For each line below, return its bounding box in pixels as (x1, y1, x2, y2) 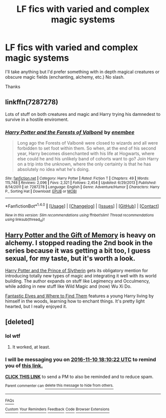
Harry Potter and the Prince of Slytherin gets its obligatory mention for (5, 267, 148, 273)
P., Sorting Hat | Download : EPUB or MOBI (5, 189, 77, 194)
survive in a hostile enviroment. (5, 116, 69, 122)
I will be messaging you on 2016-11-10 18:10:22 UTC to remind (5, 356, 157, 363)
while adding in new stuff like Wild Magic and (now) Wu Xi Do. (5, 283, 132, 289)
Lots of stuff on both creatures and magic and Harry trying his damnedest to (5, 111, 161, 117)
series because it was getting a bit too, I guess (5, 247, 151, 255)
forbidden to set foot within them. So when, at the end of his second (17, 145, 157, 152)
